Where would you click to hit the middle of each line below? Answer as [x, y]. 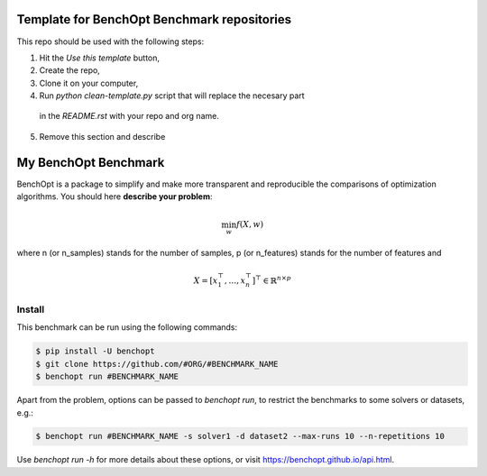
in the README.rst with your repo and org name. [129, 116]
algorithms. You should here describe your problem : [115, 197]
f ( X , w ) [250, 224]
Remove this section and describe [102, 136]
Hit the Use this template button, [100, 58]
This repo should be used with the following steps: [110, 41]
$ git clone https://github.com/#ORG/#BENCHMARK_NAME [157, 364]
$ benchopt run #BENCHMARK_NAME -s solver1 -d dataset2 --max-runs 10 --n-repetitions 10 [240, 436]
